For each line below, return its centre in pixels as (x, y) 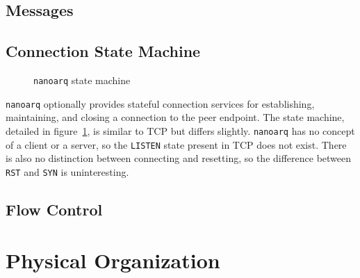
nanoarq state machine (82, 80)
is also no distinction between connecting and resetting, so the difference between (179, 158)
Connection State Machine (103, 51)
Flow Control (54, 209)
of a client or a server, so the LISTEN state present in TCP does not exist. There (176, 144)
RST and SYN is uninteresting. (67, 171)
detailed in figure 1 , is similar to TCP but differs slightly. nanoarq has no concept (180, 130)
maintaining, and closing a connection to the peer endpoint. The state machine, (175, 117)
